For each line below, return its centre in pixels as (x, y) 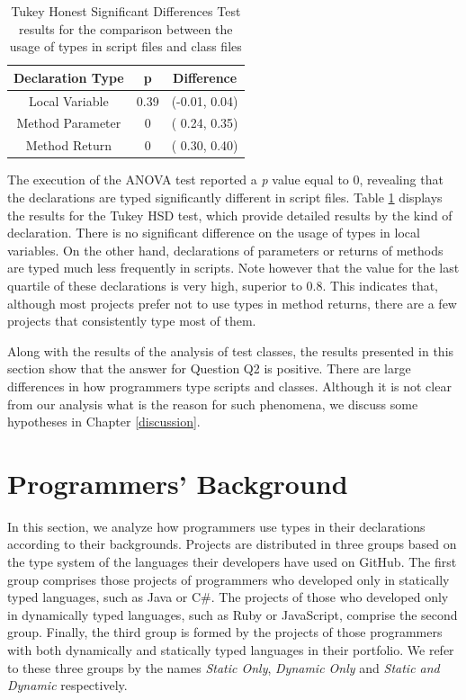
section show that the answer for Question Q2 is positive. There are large (209, 368)
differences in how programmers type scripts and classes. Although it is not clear (229, 386)
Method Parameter (69, 123)
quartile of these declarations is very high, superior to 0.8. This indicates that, (223, 285)
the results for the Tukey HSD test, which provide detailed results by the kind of (230, 215)
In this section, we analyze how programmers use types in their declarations (216, 526)
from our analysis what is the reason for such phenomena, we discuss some (213, 404)
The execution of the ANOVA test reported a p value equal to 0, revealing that (225, 179)
